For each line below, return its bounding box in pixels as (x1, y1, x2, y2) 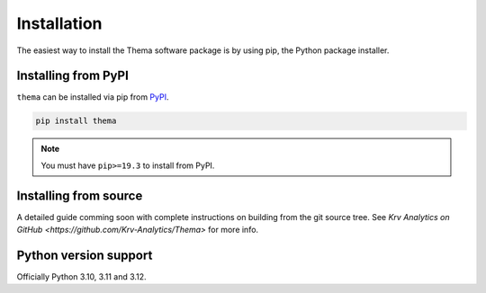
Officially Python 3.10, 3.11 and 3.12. (16, 271, 148, 282)
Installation (16, 13, 103, 33)
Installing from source (16, 188, 143, 203)
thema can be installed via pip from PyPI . (16, 92, 169, 102)
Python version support (16, 247, 153, 262)
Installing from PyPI (16, 68, 130, 84)
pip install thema (35, 116, 117, 126)
